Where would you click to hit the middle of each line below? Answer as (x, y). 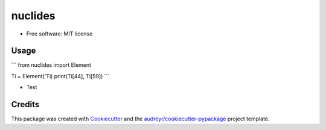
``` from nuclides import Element (51, 65)
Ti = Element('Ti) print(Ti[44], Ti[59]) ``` (60, 76)
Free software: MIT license (59, 34)
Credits (25, 104)
